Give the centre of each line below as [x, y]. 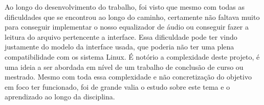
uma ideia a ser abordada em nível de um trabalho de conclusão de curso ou [124, 67]
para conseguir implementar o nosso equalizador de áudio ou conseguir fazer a [127, 27]
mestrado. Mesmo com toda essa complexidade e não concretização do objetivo [128, 77]
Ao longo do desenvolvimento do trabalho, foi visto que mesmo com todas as [125, 7]
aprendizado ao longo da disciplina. [60, 97]
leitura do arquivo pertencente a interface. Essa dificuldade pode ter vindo [121, 36]
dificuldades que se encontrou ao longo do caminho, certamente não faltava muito [132, 17]
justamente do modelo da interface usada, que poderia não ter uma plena [119, 47]
